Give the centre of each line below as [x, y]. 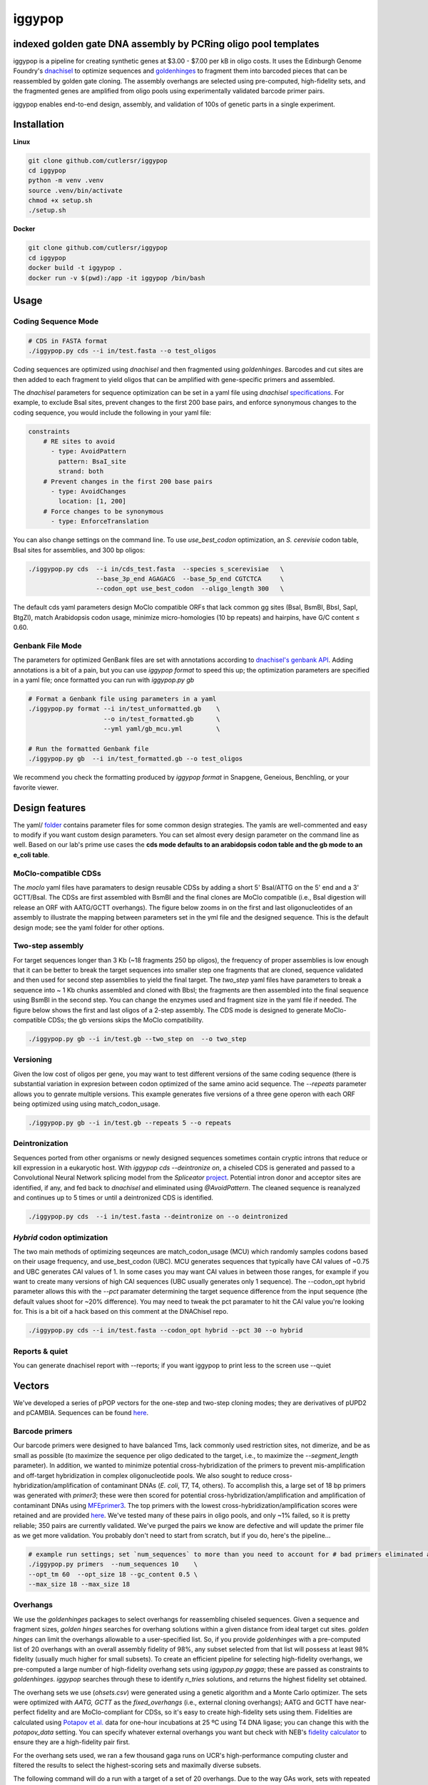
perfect [24, 1712]
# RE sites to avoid [79, 442]
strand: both [81, 472]
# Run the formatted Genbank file [88, 749]
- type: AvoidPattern [88, 451]
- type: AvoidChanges [88, 492]
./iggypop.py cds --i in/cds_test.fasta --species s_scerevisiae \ [156, 569]
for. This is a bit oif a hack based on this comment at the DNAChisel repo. [121, 1312]
